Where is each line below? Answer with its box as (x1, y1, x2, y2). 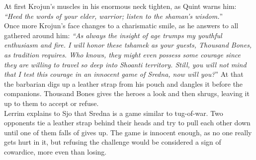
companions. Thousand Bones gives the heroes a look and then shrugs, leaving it (4, 88, 250, 99)
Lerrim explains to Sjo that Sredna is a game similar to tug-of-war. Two (4, 107, 223, 118)
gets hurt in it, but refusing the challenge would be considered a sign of (4, 137, 221, 147)
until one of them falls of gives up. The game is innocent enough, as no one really (4, 127, 252, 137)
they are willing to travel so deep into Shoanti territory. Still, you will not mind (4, 59, 247, 69)
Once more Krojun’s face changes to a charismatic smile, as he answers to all (4, 20, 239, 31)
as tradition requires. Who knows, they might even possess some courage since (4, 49, 241, 59)
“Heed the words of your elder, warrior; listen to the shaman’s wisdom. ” (4, 10, 223, 21)
